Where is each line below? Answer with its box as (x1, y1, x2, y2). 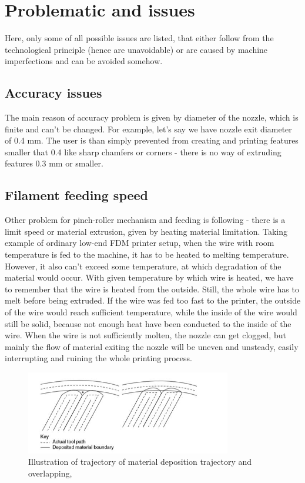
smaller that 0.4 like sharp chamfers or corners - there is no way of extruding (5, 145, 281, 158)
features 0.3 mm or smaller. (5, 157, 103, 169)
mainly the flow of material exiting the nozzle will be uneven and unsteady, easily (5, 340, 299, 352)
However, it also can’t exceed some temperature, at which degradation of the (5, 259, 281, 272)
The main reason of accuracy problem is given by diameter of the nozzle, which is (5, 111, 299, 124)
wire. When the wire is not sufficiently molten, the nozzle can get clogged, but (5, 329, 286, 341)
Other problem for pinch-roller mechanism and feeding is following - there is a (5, 214, 286, 226)
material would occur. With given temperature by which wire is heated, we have (5, 271, 294, 284)
